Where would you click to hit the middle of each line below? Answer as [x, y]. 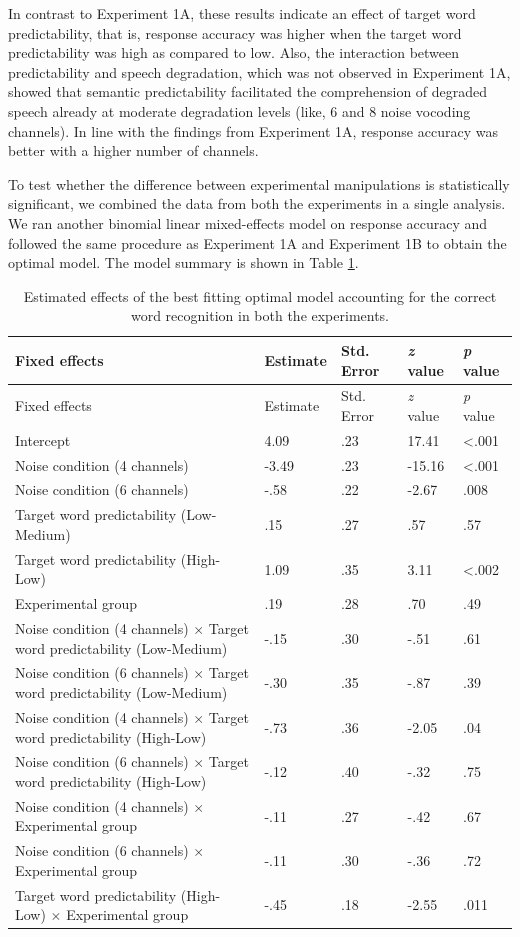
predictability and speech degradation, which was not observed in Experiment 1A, [259, 71]
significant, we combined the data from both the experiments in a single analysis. [257, 203]
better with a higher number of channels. [133, 150]
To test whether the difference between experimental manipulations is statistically [259, 183]
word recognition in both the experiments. [260, 315]
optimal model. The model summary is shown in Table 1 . [183, 262]
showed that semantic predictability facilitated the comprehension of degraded [248, 91]
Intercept [43, 439]
